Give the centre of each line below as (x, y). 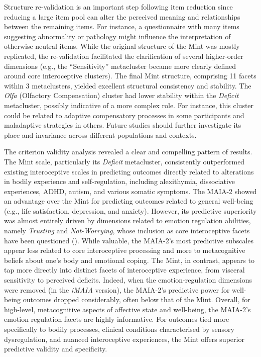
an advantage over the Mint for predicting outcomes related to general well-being (129, 201)
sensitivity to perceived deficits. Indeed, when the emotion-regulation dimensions (128, 280)
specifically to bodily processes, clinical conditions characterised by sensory (119, 329)
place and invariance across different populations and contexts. (100, 135)
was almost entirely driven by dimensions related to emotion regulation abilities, (127, 220)
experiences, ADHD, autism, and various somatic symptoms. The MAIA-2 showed (130, 191)
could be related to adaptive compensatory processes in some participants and (124, 115)
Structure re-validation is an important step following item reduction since (118, 7)
